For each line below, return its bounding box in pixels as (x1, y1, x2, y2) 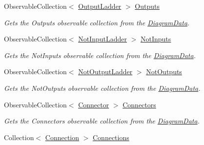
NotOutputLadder (78, 66, 133, 77)
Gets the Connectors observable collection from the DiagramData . (4, 116, 200, 126)
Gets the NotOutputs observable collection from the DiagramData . (4, 83, 201, 93)
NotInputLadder (78, 34, 127, 44)
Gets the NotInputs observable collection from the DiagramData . (4, 50, 196, 60)
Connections (93, 132, 129, 142)
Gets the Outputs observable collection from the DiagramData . (4, 17, 190, 27)
